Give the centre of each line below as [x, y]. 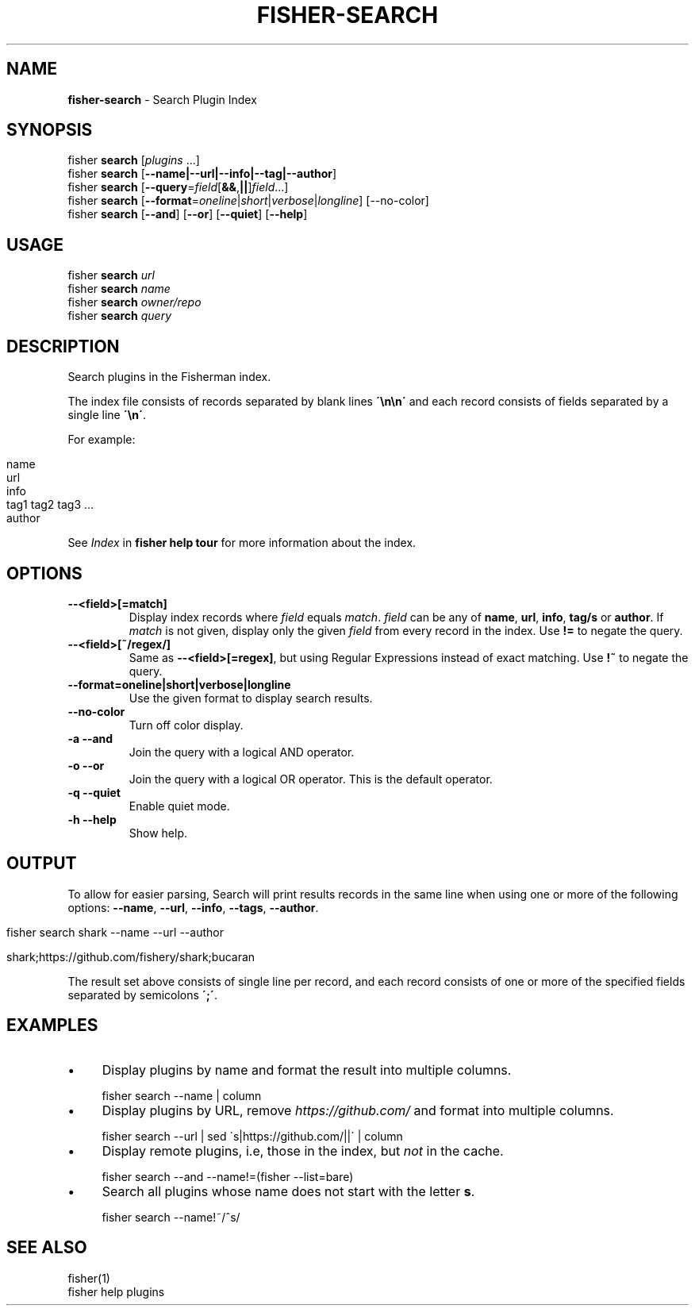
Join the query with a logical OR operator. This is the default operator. [311, 779]
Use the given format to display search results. [251, 698]
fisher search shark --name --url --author [115, 932]
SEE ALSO [47, 1248]
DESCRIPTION [63, 346]
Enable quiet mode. [179, 806]
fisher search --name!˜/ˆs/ [171, 1217]
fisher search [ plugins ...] [134, 160]
